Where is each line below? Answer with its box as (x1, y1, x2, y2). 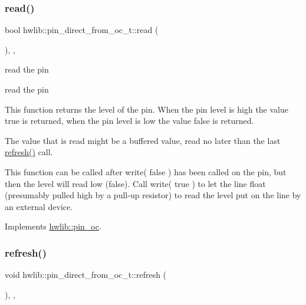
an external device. (5, 200, 73, 212)
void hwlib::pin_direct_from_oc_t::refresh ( (5, 268, 167, 281)
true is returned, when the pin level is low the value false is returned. (5, 114, 254, 127)
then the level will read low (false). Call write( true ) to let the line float (5, 177, 266, 189)
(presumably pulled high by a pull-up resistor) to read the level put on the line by (5, 189, 301, 201)
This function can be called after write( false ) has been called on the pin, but (5, 165, 287, 178)
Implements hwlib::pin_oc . (5, 220, 101, 232)
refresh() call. (5, 146, 53, 158)
